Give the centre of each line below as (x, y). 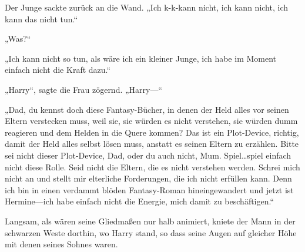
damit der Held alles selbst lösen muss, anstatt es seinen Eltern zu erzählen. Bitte (152, 144)
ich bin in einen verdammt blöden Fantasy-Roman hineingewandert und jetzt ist (149, 189)
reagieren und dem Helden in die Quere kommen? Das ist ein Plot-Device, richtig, (152, 132)
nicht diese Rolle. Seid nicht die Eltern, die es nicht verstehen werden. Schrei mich (152, 167)
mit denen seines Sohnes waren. (61, 244)
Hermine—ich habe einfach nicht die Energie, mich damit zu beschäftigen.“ (140, 201)
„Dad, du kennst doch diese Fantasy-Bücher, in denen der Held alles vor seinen (147, 109)
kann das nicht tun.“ (41, 19)
